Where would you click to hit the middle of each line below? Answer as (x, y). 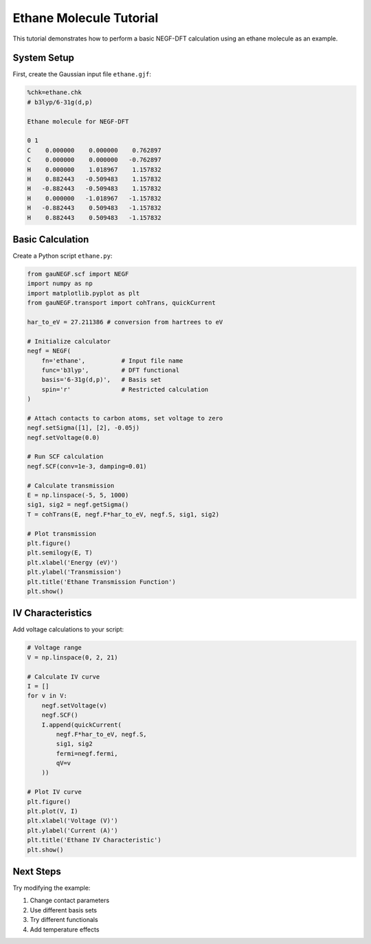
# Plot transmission (61, 533)
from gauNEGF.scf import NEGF (78, 274)
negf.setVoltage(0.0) (64, 437)
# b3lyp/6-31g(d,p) (60, 102)
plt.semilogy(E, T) (60, 553)
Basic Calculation (51, 239)
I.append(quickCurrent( (81, 724)
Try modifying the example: (52, 888)
